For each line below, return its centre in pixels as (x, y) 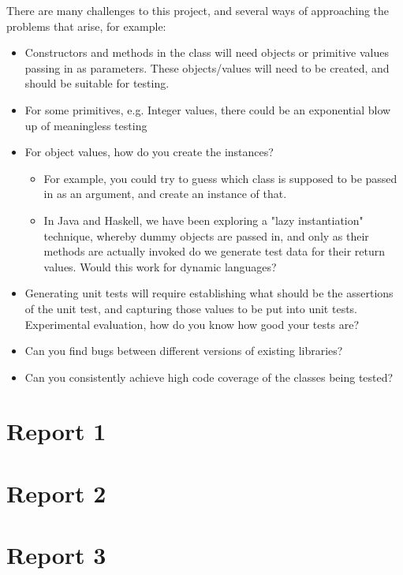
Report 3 (56, 555)
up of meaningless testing (86, 125)
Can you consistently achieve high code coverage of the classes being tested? (209, 377)
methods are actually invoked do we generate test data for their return (215, 251)
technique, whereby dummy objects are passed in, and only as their (206, 235)
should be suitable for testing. (97, 83)
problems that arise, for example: (86, 26)
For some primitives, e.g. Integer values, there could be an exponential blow (208, 109)
